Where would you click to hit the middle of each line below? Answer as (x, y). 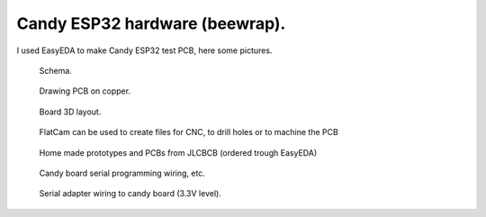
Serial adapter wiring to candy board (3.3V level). (130, 194)
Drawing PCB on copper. (85, 91)
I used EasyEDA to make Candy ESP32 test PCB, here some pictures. (144, 50)
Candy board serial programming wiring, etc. (122, 173)
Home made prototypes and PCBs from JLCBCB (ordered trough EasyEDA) (178, 152)
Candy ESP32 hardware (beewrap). (151, 23)
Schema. (55, 70)
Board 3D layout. (70, 112)
